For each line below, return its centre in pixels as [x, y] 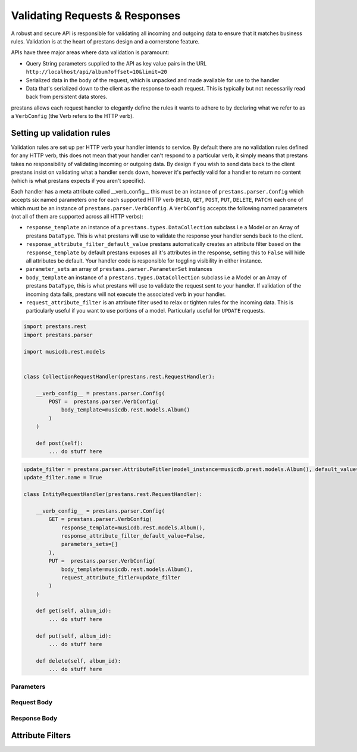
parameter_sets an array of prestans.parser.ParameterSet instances [119, 269]
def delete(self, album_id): [79, 661]
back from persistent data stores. [67, 97]
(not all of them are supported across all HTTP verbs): [77, 217]
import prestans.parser [58, 335]
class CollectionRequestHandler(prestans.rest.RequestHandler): [119, 376]
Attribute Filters [41, 736]
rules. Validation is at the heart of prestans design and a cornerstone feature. [105, 41]
